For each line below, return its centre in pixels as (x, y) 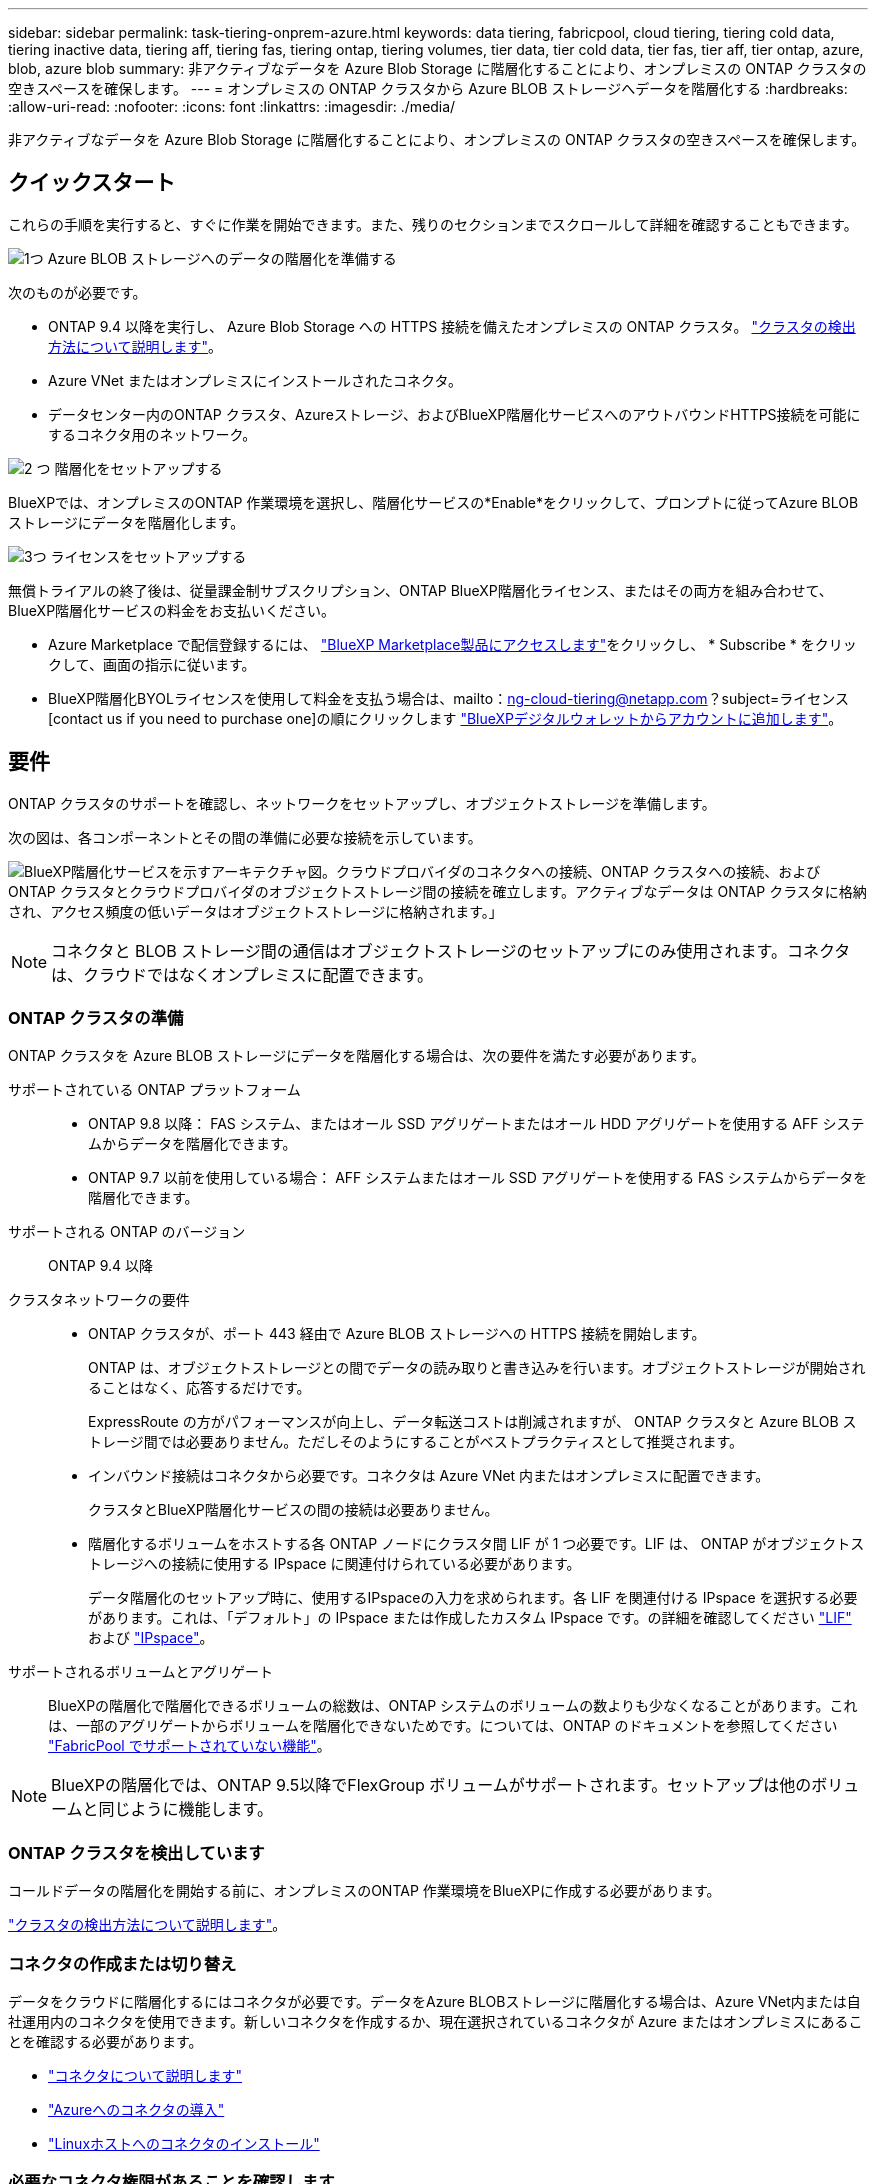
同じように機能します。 (185, 1809)
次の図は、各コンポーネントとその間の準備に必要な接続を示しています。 (245, 837)
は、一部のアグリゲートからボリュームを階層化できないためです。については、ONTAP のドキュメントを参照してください (443, 1726)
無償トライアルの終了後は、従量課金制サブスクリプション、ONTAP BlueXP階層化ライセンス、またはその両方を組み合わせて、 (420, 590)
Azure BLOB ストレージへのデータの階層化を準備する (222, 258)
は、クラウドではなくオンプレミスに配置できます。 (242, 974)
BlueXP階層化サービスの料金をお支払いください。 (172, 610)
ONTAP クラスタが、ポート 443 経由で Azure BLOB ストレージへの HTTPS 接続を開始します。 (397, 1334)
